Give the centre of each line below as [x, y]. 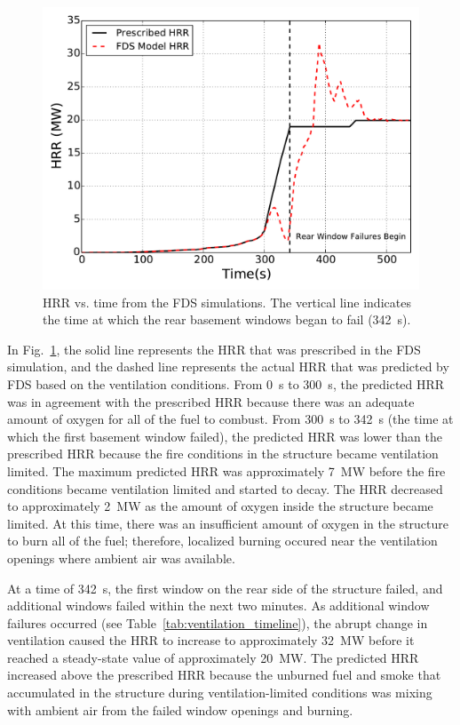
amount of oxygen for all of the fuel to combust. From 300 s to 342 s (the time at [230, 419]
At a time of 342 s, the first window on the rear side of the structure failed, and [225, 588]
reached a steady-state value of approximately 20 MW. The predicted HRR [213, 657]
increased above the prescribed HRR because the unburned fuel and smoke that [224, 675]
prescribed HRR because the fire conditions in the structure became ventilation [223, 454]
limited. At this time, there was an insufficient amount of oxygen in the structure [228, 523]
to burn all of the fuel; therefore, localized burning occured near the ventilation [222, 541]
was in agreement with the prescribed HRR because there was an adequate [211, 401]
